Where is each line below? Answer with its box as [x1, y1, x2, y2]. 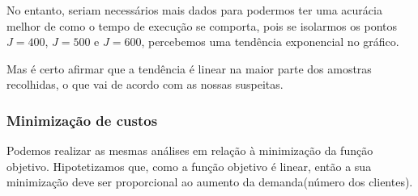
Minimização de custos [6, 110, 158, 130]
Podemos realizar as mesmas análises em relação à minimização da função [6, 142, 373, 159]
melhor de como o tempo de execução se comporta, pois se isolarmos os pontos [6, 17, 398, 34]
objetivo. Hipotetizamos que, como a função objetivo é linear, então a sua [6, 157, 372, 174]
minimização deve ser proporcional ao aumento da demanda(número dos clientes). [6, 173, 413, 190]
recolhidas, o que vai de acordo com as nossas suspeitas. [6, 76, 284, 93]
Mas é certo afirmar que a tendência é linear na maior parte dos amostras [6, 60, 372, 77]
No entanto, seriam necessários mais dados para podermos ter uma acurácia [6, 2, 382, 18]
